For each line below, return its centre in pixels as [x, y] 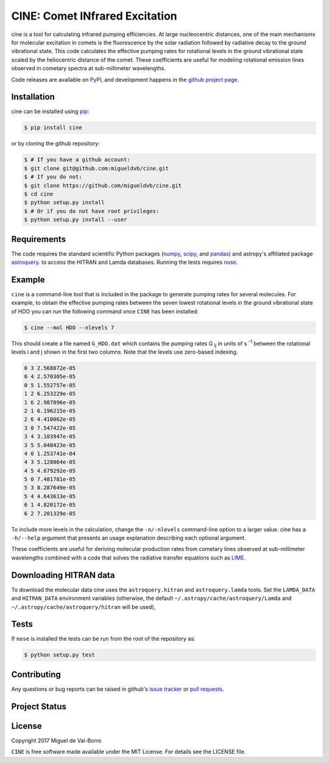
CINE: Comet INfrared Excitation [94, 16]
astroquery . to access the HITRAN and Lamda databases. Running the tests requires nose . [125, 262]
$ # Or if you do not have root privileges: [92, 211]
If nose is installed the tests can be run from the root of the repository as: [103, 639]
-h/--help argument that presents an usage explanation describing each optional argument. [129, 538]
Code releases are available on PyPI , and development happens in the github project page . [125, 79]
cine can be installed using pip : [50, 111]
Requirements [39, 239]
